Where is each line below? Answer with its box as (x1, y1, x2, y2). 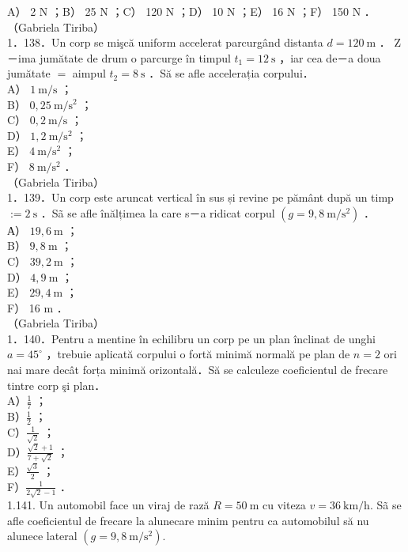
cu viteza (262, 497, 306, 513)
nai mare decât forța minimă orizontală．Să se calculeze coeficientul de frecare (7, 361, 388, 378)
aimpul (72, 65, 106, 81)
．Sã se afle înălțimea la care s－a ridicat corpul (40, 204, 275, 221)
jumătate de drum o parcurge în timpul (40, 49, 231, 66)
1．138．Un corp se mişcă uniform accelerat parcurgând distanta (7, 34, 323, 51)
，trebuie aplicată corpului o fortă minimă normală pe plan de (46, 346, 350, 362)
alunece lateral (7, 527, 77, 544)
